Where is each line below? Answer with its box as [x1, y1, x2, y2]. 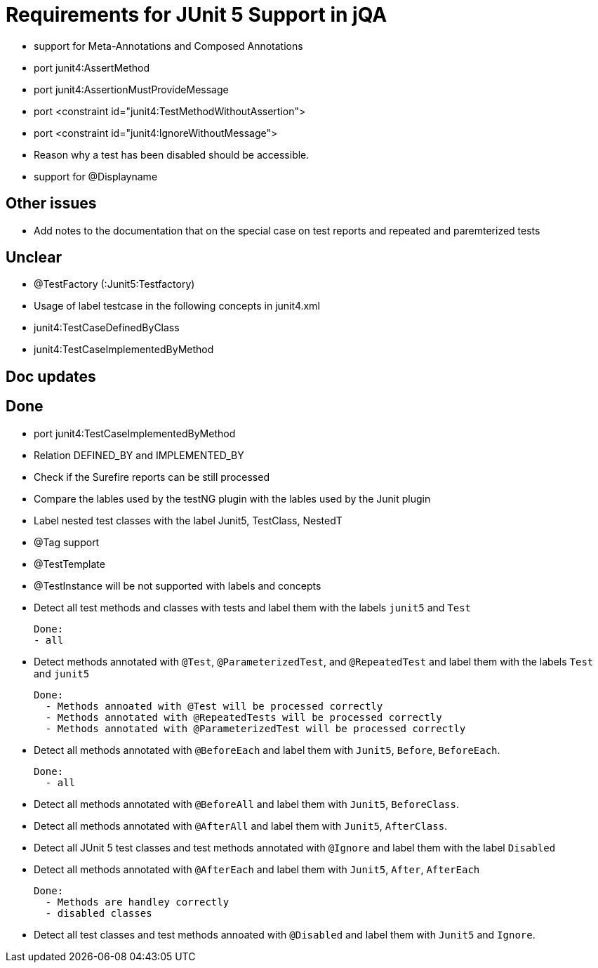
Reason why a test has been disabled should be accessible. [34, 148, 310, 161]
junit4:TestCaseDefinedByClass [34, 321, 180, 334]
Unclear [6, 248, 62, 267]
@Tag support [34, 536, 100, 548]
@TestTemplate [34, 557, 105, 570]
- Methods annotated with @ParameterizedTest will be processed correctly [45, 722, 466, 734]
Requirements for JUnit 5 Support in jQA [6, 3, 387, 27]
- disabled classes [45, 907, 152, 919]
